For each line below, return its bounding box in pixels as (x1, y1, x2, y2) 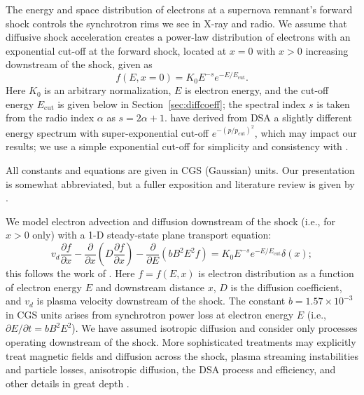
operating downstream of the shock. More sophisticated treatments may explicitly (6, 335, 356, 349)
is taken (316, 96, 350, 111)
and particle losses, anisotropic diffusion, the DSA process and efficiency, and (6, 362, 336, 377)
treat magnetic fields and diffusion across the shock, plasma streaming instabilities (6, 348, 359, 363)
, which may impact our (254, 125, 357, 140)
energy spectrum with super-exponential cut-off (6, 125, 209, 140)
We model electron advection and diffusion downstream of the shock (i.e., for (6, 213, 335, 228)
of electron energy (6, 279, 82, 294)
